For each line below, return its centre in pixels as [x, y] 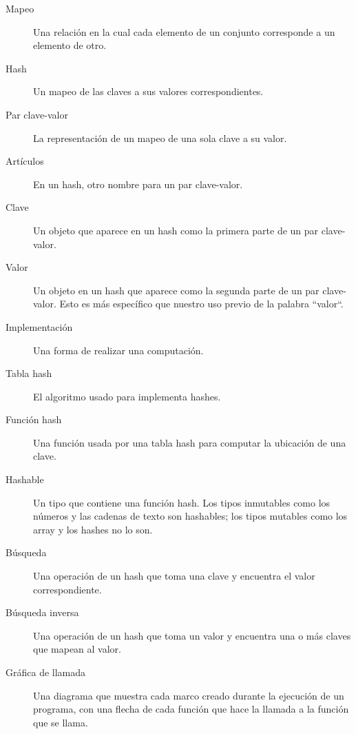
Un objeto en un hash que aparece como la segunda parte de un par [176, 290]
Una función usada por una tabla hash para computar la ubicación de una [190, 442]
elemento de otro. [70, 45]
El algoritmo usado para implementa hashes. [127, 396]
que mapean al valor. [77, 649]
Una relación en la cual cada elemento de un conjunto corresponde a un [184, 31]
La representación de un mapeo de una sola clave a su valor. [160, 137]
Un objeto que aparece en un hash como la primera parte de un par [176, 230]
